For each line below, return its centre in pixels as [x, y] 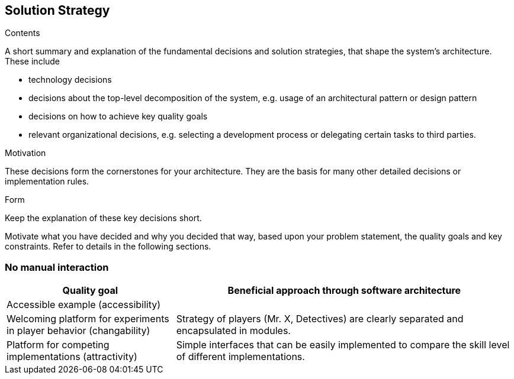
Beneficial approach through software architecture [344, 291]
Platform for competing [58, 345]
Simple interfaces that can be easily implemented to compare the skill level [343, 345]
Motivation [25, 153]
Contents [23, 33]
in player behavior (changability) [78, 331]
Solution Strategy [57, 10]
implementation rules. [47, 182]
